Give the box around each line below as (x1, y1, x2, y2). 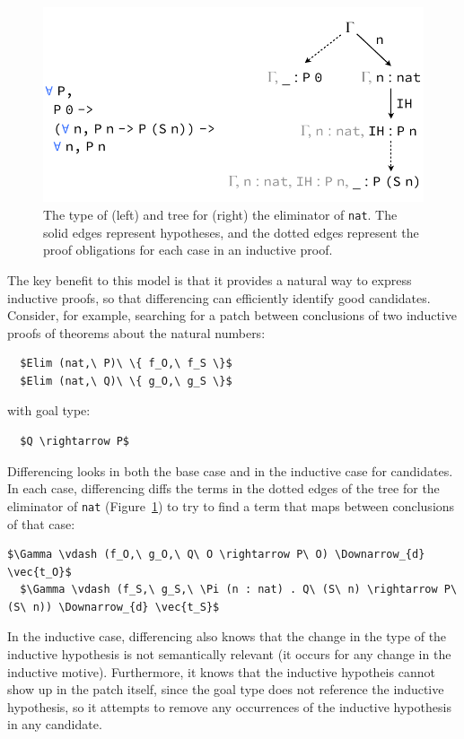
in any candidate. (7, 715, 102, 734)
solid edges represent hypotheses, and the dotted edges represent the (43, 222, 419, 241)
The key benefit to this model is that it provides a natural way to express (7, 270, 412, 289)
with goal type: (7, 401, 91, 420)
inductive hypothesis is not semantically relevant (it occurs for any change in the (7, 645, 451, 664)
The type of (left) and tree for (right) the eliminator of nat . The (43, 205, 398, 224)
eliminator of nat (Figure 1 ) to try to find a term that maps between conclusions (7, 496, 455, 515)
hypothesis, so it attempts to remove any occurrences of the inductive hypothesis (7, 697, 451, 716)
